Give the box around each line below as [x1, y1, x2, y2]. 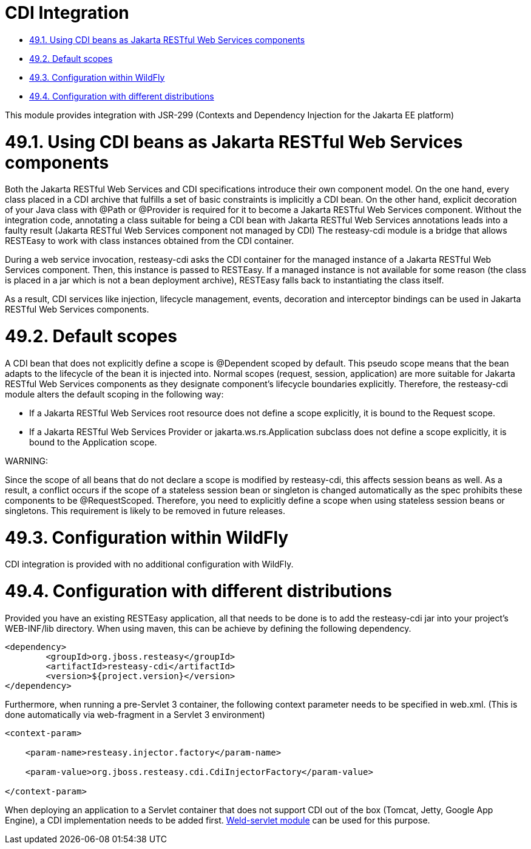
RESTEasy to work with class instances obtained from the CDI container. [5, 235, 294, 246]
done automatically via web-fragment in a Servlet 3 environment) [5, 709, 265, 720]
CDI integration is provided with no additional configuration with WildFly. [5, 559, 294, 570]
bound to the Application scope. [29, 436, 157, 447]
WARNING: [5, 455, 49, 466]
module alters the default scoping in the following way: [5, 388, 224, 399]
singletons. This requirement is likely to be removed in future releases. [5, 505, 285, 516]
